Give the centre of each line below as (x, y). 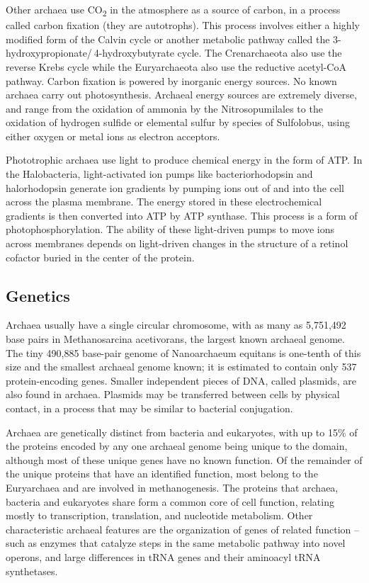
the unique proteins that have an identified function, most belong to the (162, 474)
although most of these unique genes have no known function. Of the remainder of (184, 459)
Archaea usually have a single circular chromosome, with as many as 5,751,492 (176, 325)
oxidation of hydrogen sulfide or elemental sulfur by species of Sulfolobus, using (178, 122)
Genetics (38, 295)
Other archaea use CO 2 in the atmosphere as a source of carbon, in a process (173, 10)
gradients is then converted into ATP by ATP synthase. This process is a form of (182, 215)
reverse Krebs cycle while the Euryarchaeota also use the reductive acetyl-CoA (176, 66)
